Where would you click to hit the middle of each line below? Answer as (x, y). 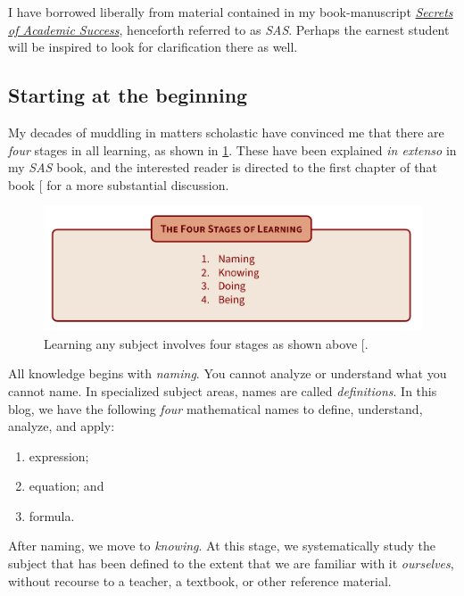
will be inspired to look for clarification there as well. (153, 47)
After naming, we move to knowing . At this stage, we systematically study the (222, 546)
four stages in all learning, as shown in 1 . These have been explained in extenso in (232, 149)
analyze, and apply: (62, 426)
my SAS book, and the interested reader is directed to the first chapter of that (223, 167)
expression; (59, 455)
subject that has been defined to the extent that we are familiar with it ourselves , (231, 563)
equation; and (66, 486)
